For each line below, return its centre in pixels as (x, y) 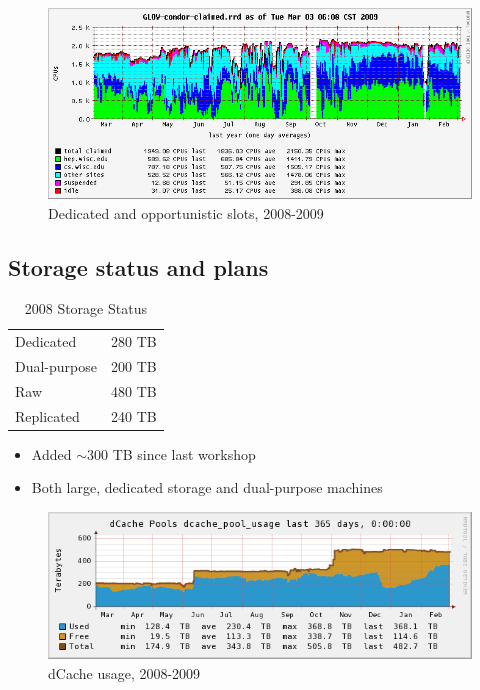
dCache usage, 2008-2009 (124, 672)
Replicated (47, 415)
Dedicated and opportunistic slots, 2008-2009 (186, 212)
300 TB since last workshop (171, 453)
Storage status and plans (138, 266)
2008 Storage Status (85, 308)
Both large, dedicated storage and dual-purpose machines (207, 487)
